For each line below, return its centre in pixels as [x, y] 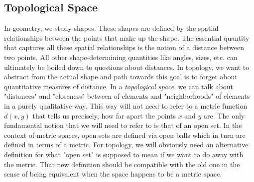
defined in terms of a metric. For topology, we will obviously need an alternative [126, 145]
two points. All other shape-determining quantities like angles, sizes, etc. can [121, 57]
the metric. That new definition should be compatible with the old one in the [122, 164]
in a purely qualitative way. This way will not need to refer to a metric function [126, 105]
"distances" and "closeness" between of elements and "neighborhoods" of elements [127, 96]
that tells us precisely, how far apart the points [104, 115]
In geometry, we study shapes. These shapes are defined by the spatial [111, 28]
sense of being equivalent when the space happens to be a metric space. [113, 174]
